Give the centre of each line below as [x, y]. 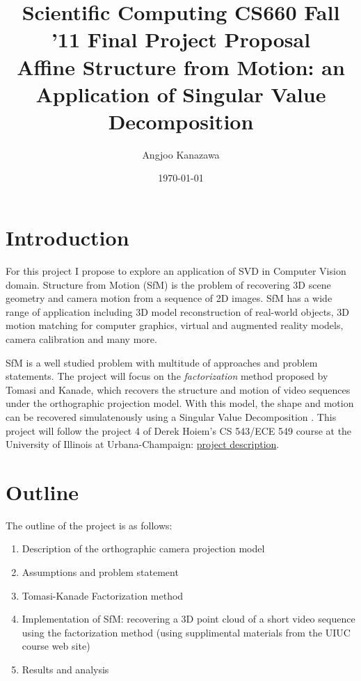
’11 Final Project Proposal [181, 39]
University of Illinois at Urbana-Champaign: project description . [143, 444]
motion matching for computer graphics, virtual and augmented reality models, [175, 325]
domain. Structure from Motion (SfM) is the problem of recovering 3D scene [168, 284]
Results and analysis [65, 669]
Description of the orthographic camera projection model [143, 548]
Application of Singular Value [181, 94]
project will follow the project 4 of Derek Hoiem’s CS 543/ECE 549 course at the [179, 430]
